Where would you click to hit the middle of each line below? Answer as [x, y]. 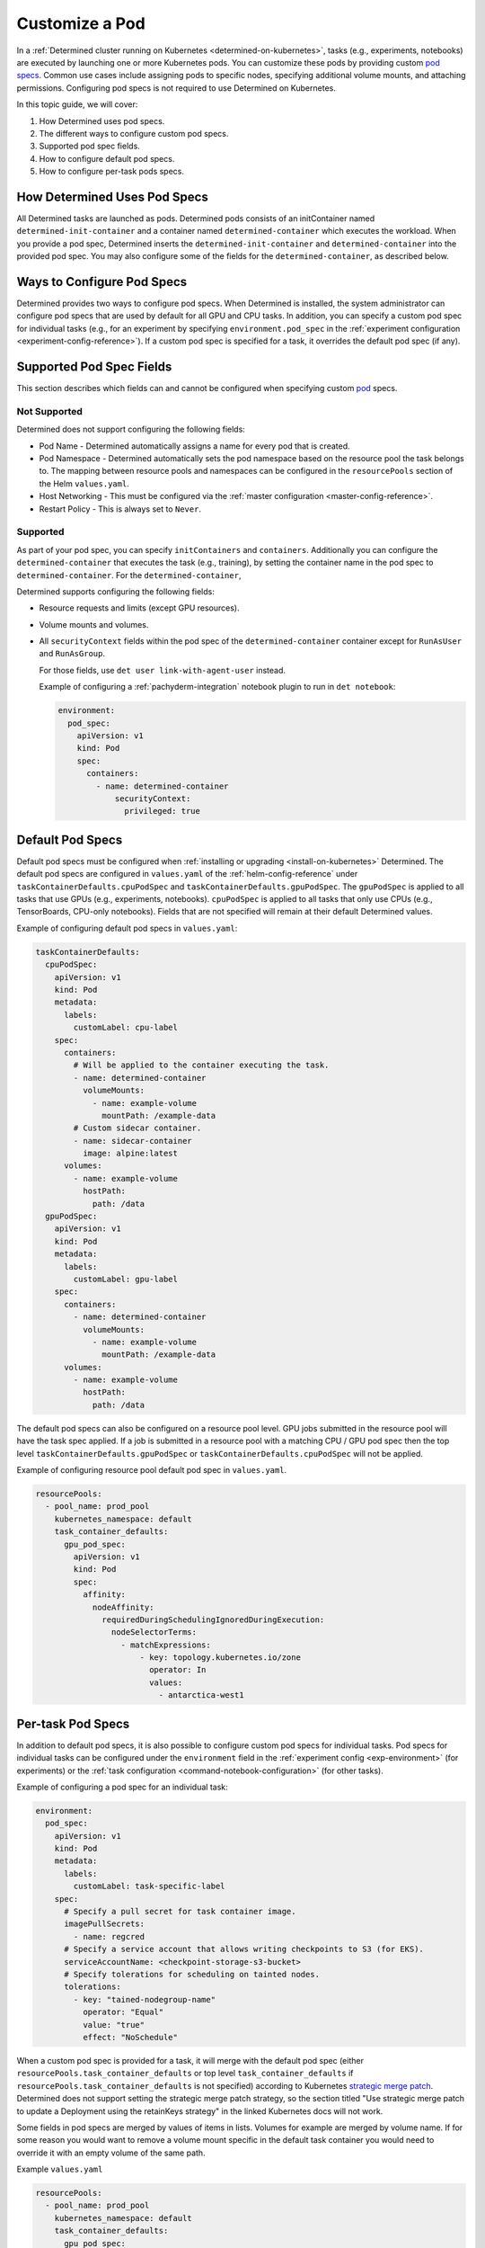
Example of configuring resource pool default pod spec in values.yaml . [152, 1470]
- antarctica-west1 [201, 1695]
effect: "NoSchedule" [130, 2037]
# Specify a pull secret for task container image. [180, 1912]
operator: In [177, 1670]
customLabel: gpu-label [126, 1279]
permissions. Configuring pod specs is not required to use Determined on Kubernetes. [176, 88]
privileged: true [163, 811]
